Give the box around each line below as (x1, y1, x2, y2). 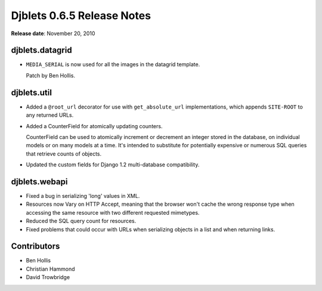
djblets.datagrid (11, 45, 72, 55)
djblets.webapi (11, 177, 68, 187)
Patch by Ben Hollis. (26, 72, 76, 79)
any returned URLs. (26, 112, 74, 119)
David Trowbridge (26, 274, 70, 281)
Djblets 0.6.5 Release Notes (11, 9, 151, 22)
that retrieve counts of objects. (26, 150, 102, 157)
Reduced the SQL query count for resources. (26, 218, 137, 225)
